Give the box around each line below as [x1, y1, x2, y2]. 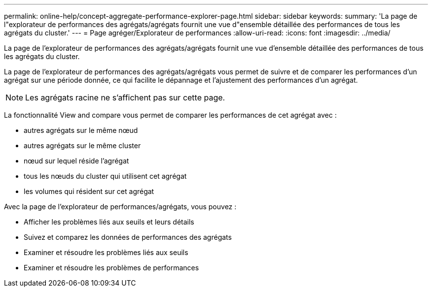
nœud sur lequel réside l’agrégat [24, 157, 129, 165]
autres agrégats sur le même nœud [24, 126, 138, 134]
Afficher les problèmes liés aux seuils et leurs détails [24, 218, 194, 226]
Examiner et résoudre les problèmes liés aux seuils [24, 248, 188, 257]
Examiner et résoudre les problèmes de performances [24, 263, 199, 272]
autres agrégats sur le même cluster [24, 141, 141, 150]
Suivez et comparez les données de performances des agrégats [24, 233, 232, 241]
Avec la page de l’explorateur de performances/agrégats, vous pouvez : [4, 202, 237, 211]
